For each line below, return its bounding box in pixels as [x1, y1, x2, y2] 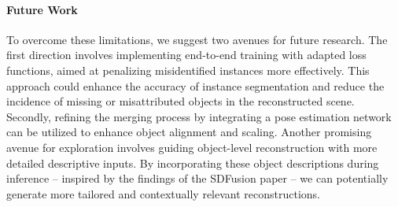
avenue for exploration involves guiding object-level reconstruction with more [6, 139, 378, 155]
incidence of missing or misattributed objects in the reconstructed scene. [6, 93, 355, 109]
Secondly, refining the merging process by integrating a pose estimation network [6, 108, 392, 124]
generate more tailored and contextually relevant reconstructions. [6, 185, 320, 201]
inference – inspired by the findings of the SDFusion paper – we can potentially [6, 170, 389, 187]
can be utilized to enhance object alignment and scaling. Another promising [6, 124, 372, 140]
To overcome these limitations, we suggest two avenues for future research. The [6, 31, 388, 47]
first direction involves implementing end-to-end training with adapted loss [6, 46, 367, 63]
